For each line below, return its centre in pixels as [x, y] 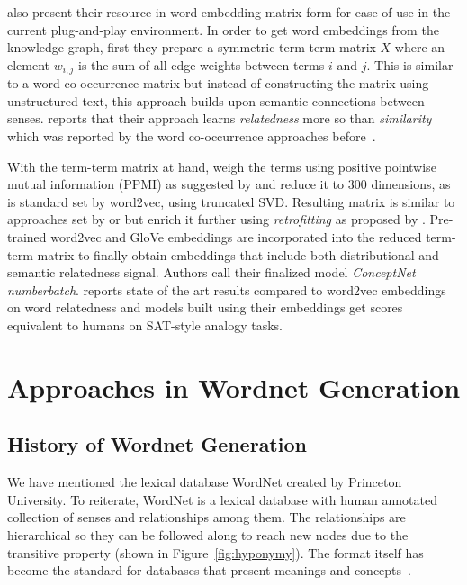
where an [420, 47]
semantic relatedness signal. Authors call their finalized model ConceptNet [211, 272]
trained [27, 236]
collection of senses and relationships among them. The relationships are [207, 517]
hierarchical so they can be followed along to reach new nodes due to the [208, 534]
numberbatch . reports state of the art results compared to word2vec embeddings [227, 289]
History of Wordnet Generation [157, 444]
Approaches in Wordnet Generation [234, 387]
